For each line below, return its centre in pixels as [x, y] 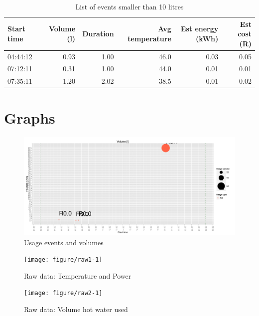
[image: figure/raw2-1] [63, 293]
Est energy [199, 29]
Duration [98, 34]
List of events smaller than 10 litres [129, 6]
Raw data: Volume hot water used [76, 309]
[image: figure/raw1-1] [63, 260]
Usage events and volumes [64, 242]
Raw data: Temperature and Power [78, 275]
